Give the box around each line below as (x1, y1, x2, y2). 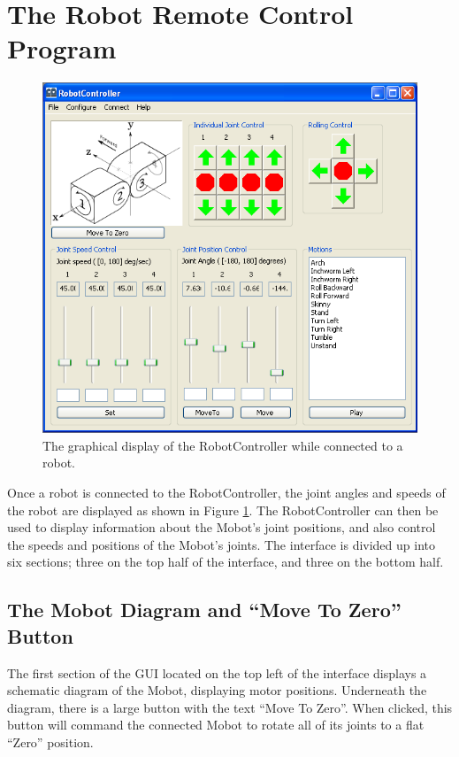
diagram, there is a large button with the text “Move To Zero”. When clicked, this (7, 698, 453, 716)
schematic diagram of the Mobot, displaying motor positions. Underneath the (7, 681, 427, 699)
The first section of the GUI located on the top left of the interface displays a (7, 663, 427, 682)
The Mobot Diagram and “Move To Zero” (7, 596, 402, 623)
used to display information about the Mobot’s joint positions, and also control (7, 518, 436, 537)
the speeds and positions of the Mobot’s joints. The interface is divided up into (7, 535, 435, 553)
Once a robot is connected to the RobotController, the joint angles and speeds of (7, 483, 446, 502)
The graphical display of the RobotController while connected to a (42, 436, 403, 454)
